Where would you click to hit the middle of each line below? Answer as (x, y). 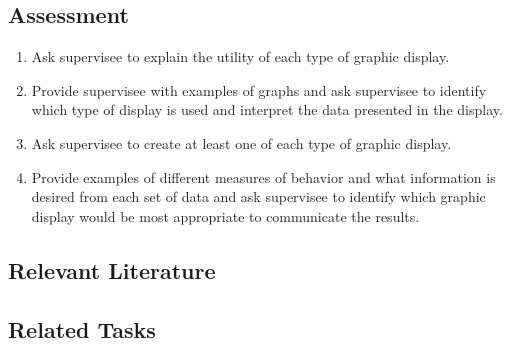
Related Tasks (82, 328)
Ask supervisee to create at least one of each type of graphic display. (241, 142)
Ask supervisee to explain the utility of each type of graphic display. (240, 56)
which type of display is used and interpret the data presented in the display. (267, 109)
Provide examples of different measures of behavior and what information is (263, 176)
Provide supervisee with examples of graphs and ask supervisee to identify (259, 89)
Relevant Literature (112, 269)
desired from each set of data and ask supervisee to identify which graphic (258, 196)
